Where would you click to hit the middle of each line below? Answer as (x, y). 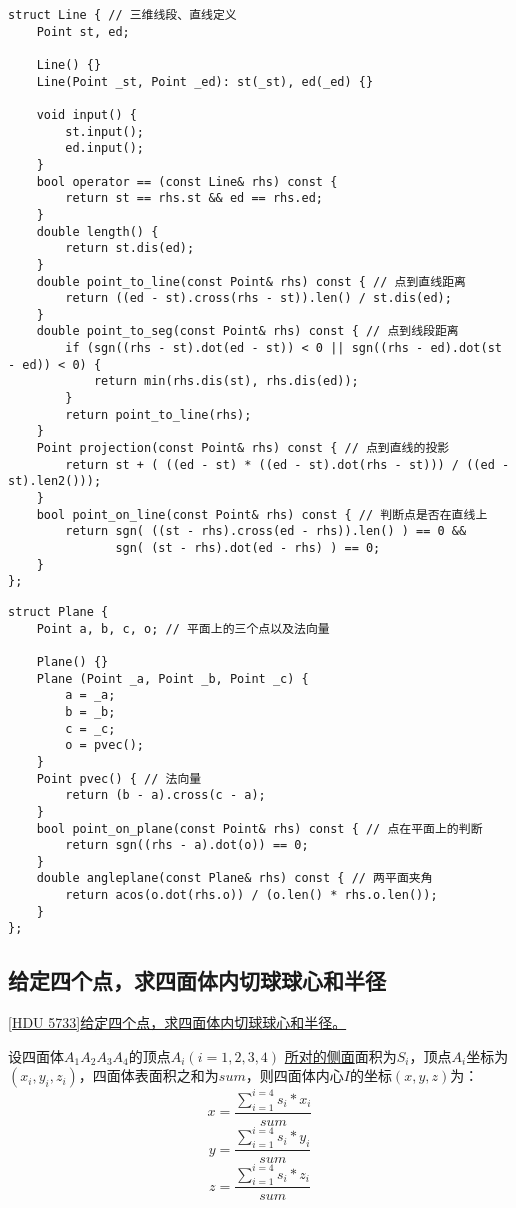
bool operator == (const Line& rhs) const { (187, 181)
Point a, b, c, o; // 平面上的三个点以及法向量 (183, 628)
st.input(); (105, 131)
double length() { (97, 231)
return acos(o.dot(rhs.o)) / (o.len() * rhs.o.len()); (251, 895)
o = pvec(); (105, 745)
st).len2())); (55, 481)
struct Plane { (58, 611)
